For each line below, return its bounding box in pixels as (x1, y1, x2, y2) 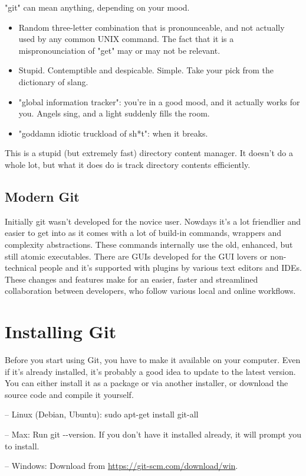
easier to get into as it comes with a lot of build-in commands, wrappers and (5, 226, 282, 239)
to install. (5, 439, 40, 452)
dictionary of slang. (18, 75, 88, 88)
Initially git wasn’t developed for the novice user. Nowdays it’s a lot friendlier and (5, 215, 301, 227)
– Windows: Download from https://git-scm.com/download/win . (5, 459, 238, 472)
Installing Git (5, 319, 117, 344)
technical (5, 261, 37, 274)
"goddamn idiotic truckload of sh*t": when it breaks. (18, 127, 208, 139)
